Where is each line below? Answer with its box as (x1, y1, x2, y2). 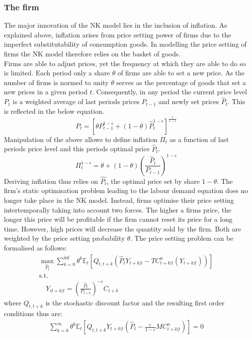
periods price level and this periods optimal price (4, 143, 150, 154)
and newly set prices (158, 96, 219, 107)
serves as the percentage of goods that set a (116, 77, 246, 87)
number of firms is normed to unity (4, 77, 109, 87)
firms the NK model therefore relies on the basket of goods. (4, 49, 181, 58)
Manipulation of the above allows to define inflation (4, 134, 158, 144)
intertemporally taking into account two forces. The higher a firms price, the (4, 204, 232, 214)
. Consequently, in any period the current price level (92, 87, 247, 97)
